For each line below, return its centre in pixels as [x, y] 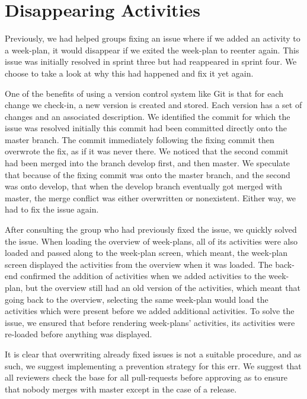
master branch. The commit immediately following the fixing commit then [140, 139]
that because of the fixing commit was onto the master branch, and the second [148, 174]
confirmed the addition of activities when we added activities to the [143, 276]
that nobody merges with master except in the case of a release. [121, 389]
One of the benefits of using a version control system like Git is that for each [144, 93]
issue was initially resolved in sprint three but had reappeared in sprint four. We [151, 61]
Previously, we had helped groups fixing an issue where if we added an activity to [153, 38]
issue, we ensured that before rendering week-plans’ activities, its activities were [150, 322]
